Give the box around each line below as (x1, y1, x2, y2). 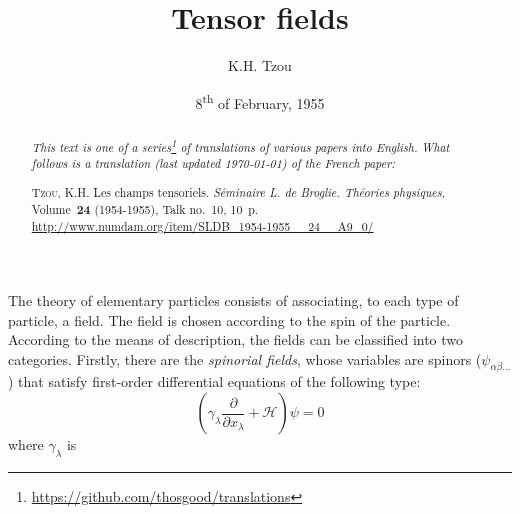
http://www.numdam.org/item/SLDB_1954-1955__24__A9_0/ (31, 218, 374, 235)
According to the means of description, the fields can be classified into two (8, 329, 464, 350)
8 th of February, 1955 (195, 89, 325, 113)
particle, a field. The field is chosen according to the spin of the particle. (8, 309, 451, 330)
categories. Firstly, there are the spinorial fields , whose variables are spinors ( (8, 348, 482, 369)
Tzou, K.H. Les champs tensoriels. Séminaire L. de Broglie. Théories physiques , (31, 183, 445, 200)
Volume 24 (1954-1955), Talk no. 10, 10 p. (31, 200, 259, 218)
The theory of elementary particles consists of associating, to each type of (8, 289, 459, 310)
